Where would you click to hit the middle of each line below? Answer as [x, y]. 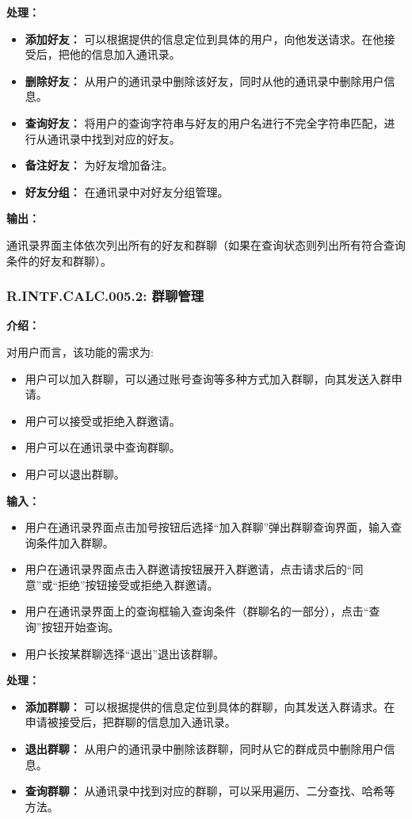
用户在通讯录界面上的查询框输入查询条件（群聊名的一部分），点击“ [197, 611]
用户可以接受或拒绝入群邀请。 [103, 420]
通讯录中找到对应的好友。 [114, 138]
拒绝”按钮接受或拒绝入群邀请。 [138, 584]
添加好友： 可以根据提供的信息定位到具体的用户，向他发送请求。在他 [204, 38]
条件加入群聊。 [75, 542]
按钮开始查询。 [80, 627]
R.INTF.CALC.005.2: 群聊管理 [105, 296]
